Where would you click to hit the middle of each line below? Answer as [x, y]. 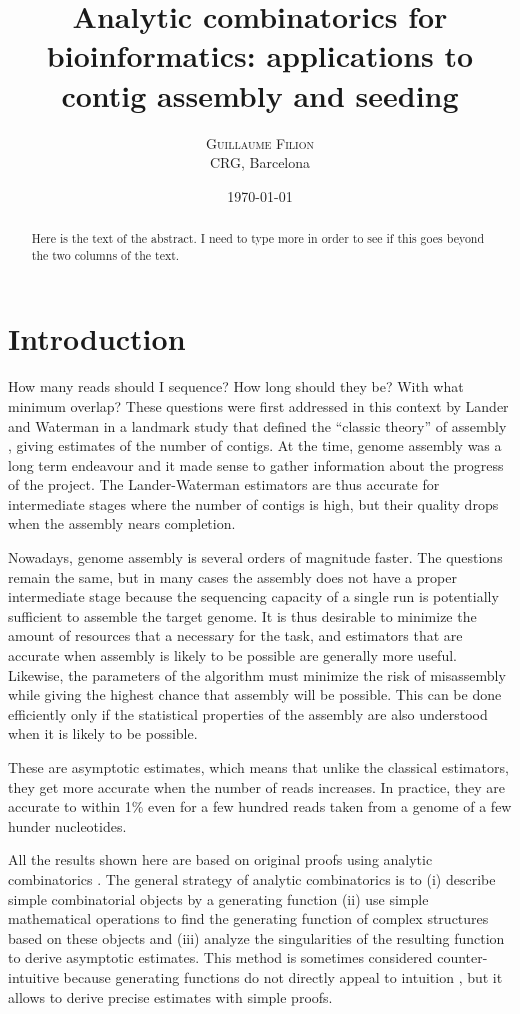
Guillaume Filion [260, 142]
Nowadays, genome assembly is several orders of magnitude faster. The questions [255, 557]
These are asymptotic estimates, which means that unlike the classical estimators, [258, 767]
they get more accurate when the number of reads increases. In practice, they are [257, 786]
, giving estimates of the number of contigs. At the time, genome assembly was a [255, 445]
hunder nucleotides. [67, 825]
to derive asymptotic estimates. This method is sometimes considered [220, 957]
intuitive [33, 976]
